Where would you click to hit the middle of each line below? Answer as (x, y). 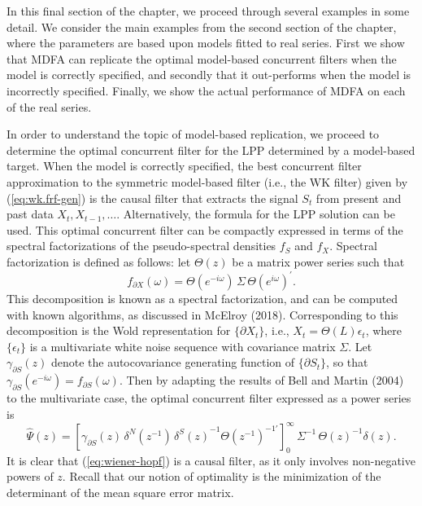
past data (30, 214)
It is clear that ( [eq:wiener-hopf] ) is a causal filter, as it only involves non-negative (211, 460)
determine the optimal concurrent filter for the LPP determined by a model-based (211, 150)
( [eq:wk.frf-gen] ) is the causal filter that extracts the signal (152, 198)
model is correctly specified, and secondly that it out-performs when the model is (209, 75)
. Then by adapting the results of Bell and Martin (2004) (261, 380)
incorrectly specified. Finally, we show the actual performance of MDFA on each (206, 90)
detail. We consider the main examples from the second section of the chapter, (202, 26)
